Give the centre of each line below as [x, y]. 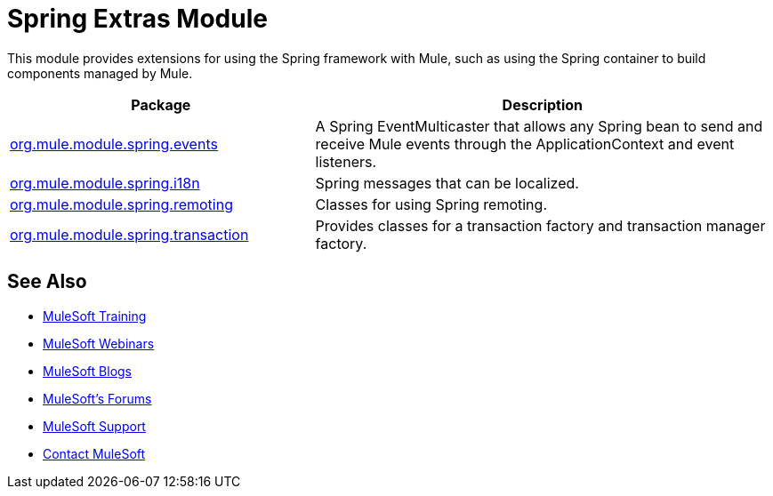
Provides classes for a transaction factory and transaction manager [540, 225]
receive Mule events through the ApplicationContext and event [525, 144]
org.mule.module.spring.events [114, 144]
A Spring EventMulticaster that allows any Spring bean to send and [539, 126]
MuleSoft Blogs [87, 371]
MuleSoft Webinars [99, 343]
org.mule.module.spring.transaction [129, 234]
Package [161, 104]
